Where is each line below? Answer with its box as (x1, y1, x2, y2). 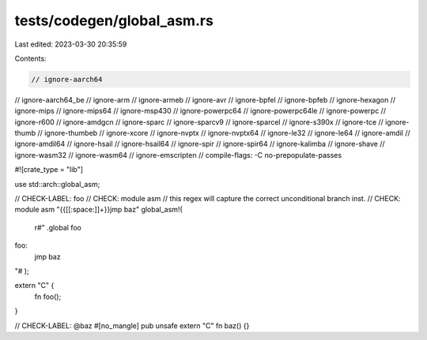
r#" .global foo (34, 222, 82, 232)
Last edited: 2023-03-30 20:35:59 (14, 39, 127, 49)
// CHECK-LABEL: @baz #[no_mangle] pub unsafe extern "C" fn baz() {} (14, 320, 250, 331)
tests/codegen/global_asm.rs (14, 12, 213, 29)
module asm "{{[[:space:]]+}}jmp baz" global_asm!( (14, 205, 183, 215)
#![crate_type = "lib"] (14, 165, 83, 174)
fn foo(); (34, 292, 62, 301)
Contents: (14, 54, 47, 63)
